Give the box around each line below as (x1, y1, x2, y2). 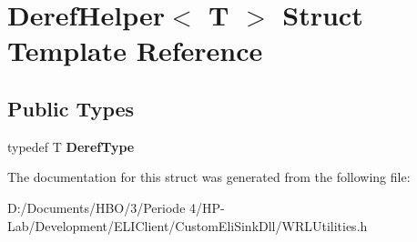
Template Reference (7, 32, 263, 69)
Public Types (7, 94, 135, 122)
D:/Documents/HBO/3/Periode (7, 197, 186, 217)
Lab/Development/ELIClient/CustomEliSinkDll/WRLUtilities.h (7, 216, 368, 235)
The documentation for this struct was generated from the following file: (7, 167, 411, 187)
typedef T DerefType (7, 136, 135, 156)
